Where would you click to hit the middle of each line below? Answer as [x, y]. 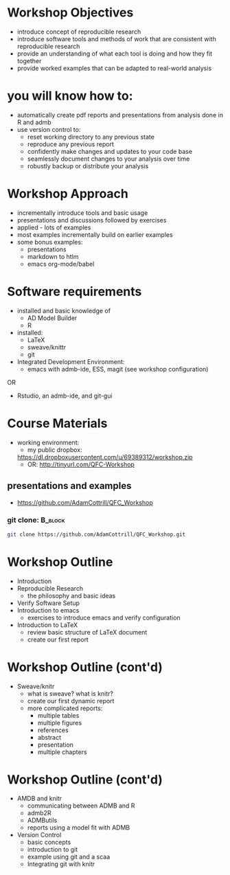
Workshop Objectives [70, 13]
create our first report [58, 639]
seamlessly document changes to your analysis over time [108, 159]
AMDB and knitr [39, 799]
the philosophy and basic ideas [71, 595]
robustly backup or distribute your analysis [88, 166]
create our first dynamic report [71, 701]
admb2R [39, 813]
